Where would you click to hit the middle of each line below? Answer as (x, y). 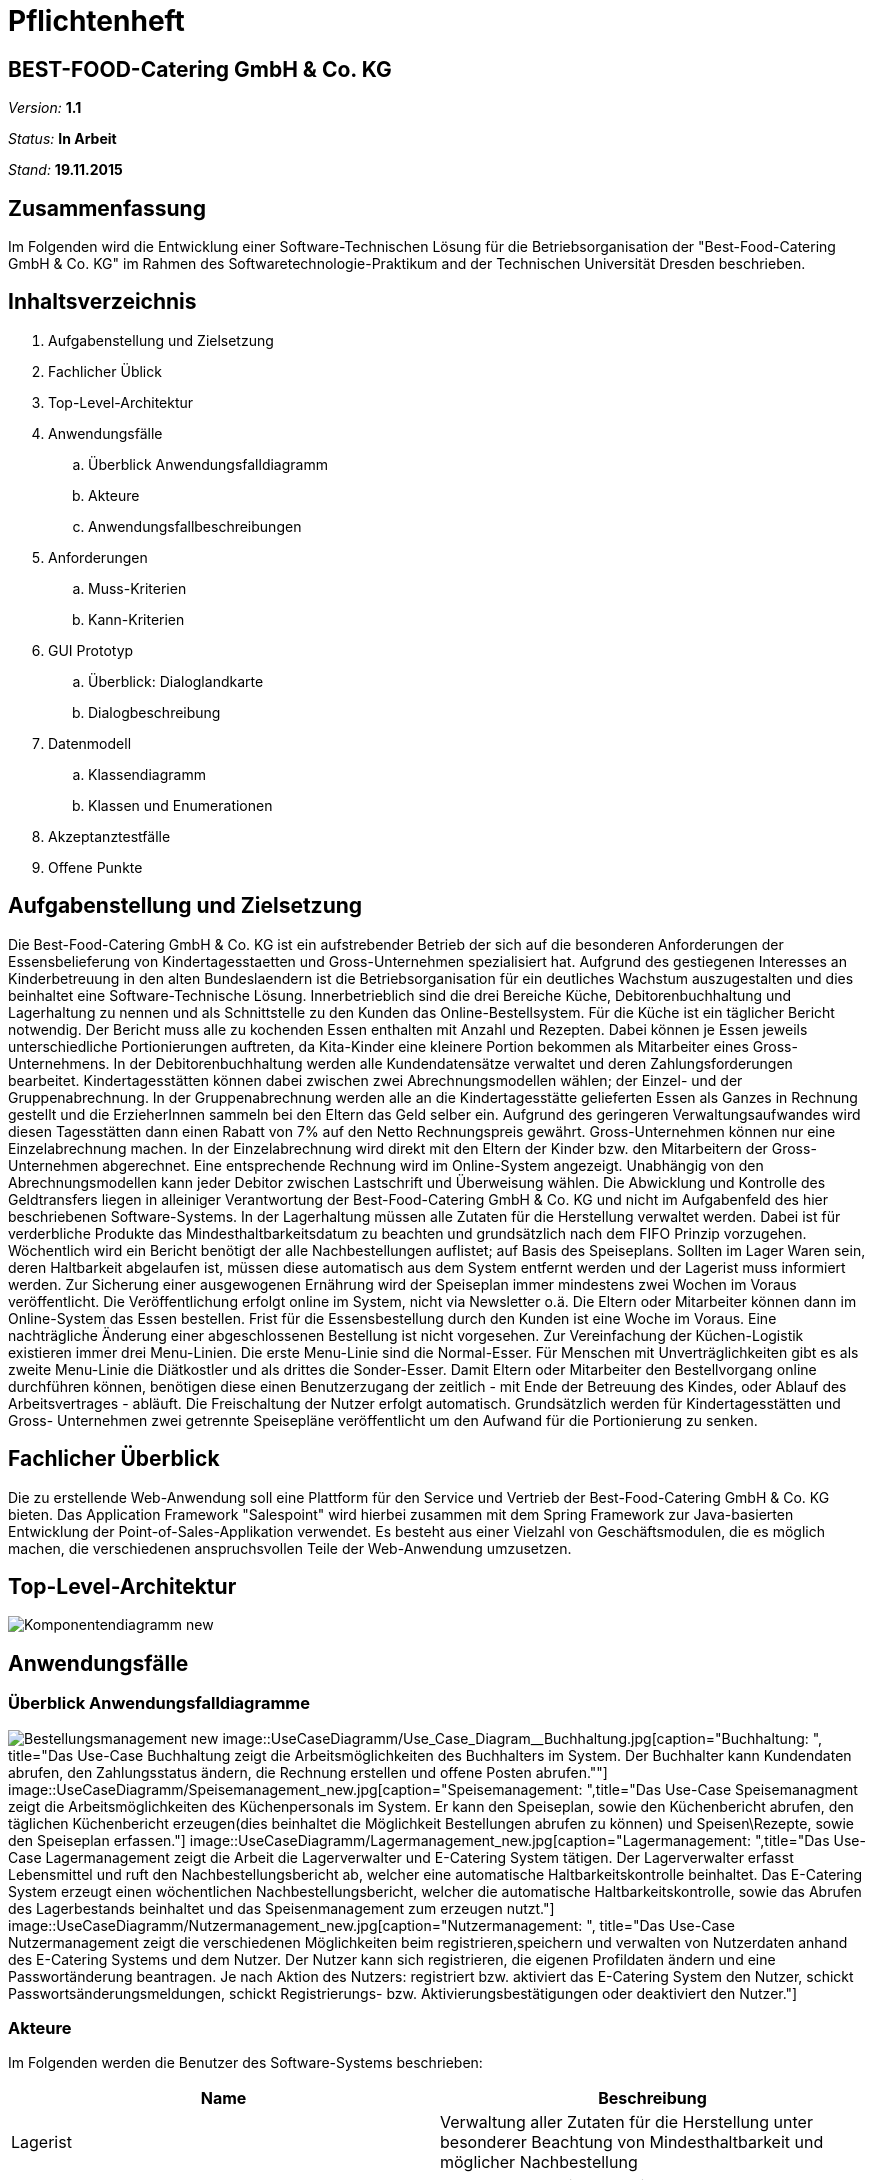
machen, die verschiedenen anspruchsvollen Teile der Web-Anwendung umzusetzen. (290, 1548)
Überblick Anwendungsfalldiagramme (159, 1703)
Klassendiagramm (147, 774)
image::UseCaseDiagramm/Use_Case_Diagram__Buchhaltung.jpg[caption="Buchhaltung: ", (522, 1738)
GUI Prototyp (91, 650)
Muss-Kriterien (137, 588)
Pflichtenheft (96, 21)
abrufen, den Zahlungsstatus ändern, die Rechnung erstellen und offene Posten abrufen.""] (308, 1772)
